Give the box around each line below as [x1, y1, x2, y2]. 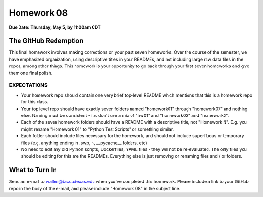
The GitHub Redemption [9, 37, 84, 45]
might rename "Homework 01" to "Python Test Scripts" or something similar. [21, 126, 174, 132]
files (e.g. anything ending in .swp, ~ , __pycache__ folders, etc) [21, 140, 147, 146]
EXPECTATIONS [9, 82, 48, 89]
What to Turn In [9, 166, 57, 174]
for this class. [21, 99, 49, 105]
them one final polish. [9, 70, 53, 76]
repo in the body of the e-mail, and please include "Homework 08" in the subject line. [9, 185, 181, 191]
